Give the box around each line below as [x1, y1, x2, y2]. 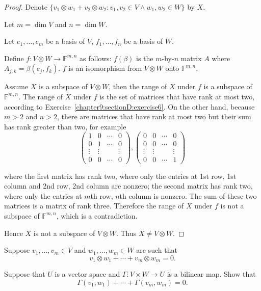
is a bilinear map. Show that [167, 269, 256, 279]
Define [4, 52, 24, 63]
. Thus [116, 227, 137, 238]
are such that [136, 245, 177, 255]
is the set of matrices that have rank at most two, [99, 91, 255, 101]
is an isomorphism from [68, 63, 142, 73]
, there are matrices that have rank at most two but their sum [57, 111, 251, 122]
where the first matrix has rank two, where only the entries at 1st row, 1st [4, 170, 237, 181]
